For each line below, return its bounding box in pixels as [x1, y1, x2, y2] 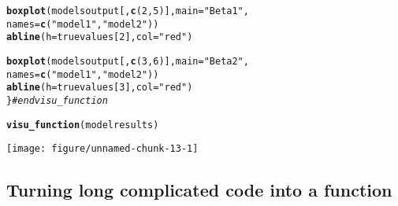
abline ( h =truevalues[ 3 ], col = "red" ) [6, 82, 193, 94]
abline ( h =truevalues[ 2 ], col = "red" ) [6, 31, 193, 43]
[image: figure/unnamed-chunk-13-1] [6, 143, 199, 155]
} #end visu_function [6, 94, 108, 106]
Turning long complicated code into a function [6, 178, 392, 202]
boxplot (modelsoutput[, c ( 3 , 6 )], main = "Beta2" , [6, 55, 249, 67]
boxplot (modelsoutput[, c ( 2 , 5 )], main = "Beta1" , [6, 6, 249, 17]
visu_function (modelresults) [6, 119, 159, 131]
